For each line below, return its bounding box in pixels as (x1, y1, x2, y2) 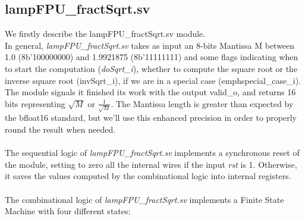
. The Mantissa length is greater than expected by (111, 97, 294, 109)
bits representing (5, 97, 65, 109)
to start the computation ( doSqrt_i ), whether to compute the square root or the (5, 62, 298, 74)
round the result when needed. (5, 123, 116, 136)
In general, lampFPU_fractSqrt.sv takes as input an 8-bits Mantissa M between (5, 39, 295, 51)
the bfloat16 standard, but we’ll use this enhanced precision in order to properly (5, 111, 297, 124)
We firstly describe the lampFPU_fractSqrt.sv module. (5, 27, 206, 40)
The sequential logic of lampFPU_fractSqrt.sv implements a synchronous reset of (5, 146, 300, 159)
